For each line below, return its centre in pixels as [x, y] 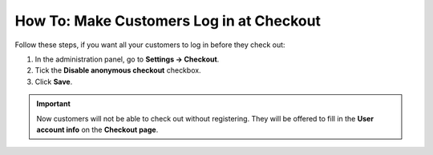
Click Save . [54, 81]
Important [54, 104]
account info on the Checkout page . [97, 129]
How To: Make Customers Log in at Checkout [168, 21]
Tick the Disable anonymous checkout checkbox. [118, 70]
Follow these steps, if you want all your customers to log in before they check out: [150, 45]
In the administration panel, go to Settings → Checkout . [127, 59]
